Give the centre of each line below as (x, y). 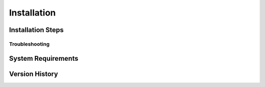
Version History (34, 74)
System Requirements (44, 58)
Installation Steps (36, 30)
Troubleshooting (29, 44)
